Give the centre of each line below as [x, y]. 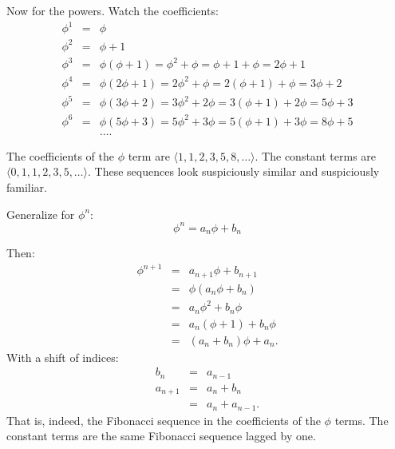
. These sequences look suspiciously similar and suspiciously [234, 171]
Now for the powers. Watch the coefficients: [113, 10]
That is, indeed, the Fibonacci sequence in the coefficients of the [164, 420]
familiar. [27, 187]
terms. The [361, 420]
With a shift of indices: [63, 357]
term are [149, 155]
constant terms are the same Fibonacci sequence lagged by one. [161, 436]
